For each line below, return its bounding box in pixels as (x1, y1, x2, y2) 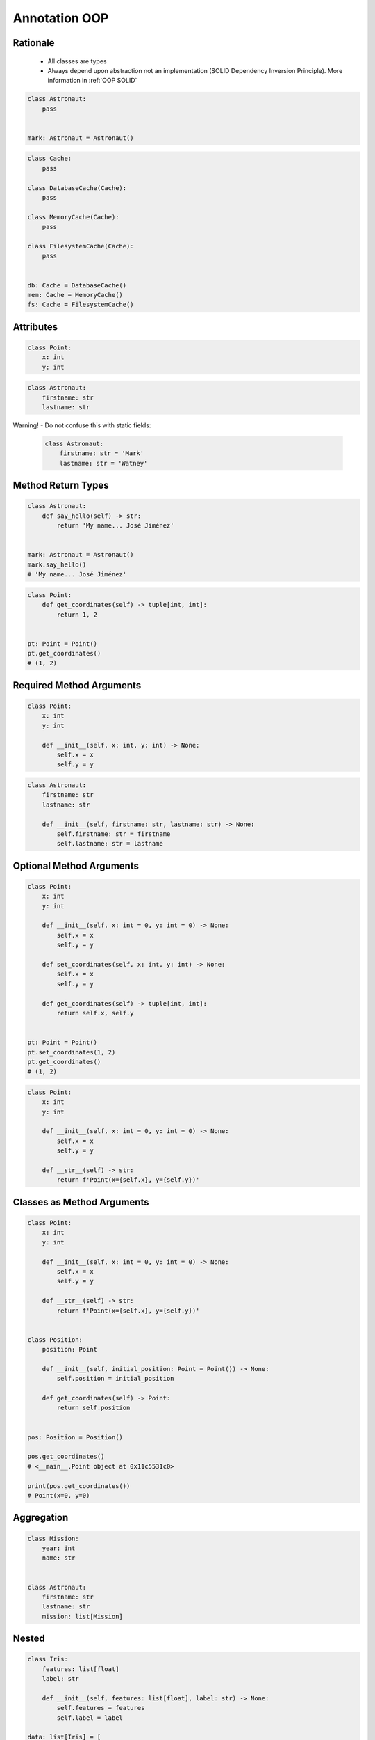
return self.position (56, 1404, 131, 1412)
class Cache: (27, 155, 72, 163)
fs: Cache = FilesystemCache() (27, 301, 135, 309)
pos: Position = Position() (27, 1433, 123, 1441)
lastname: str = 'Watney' (59, 459, 148, 467)
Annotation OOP (12, 10, 109, 26)
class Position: (27, 1336, 83, 1343)
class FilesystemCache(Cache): (27, 242, 135, 250)
